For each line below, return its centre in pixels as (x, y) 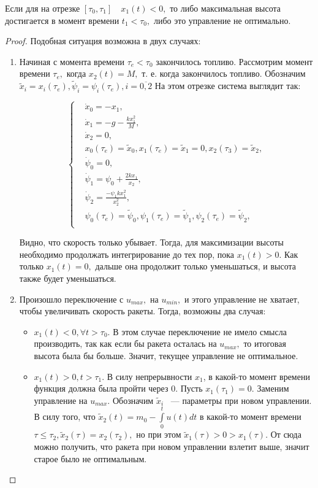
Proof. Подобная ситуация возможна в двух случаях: (103, 41)
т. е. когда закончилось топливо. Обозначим (224, 73)
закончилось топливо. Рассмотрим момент (234, 61)
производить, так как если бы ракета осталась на (125, 343)
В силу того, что (65, 416)
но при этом (159, 434)
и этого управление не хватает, (242, 299)
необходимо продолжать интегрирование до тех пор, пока (127, 254)
